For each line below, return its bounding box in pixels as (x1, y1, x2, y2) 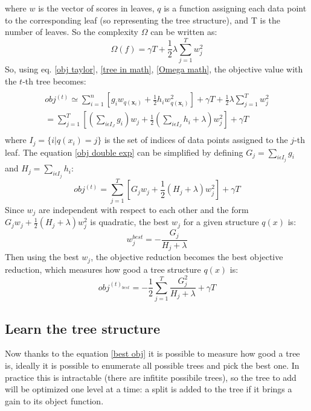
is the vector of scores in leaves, (38, 2, 155, 14)
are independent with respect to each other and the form (39, 203, 249, 215)
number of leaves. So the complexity (5, 25, 138, 38)
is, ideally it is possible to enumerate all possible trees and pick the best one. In (5, 359, 300, 372)
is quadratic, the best (90, 215, 169, 228)
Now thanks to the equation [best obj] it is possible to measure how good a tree (5, 347, 300, 360)
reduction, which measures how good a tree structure (5, 263, 201, 275)
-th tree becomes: (22, 74, 86, 87)
